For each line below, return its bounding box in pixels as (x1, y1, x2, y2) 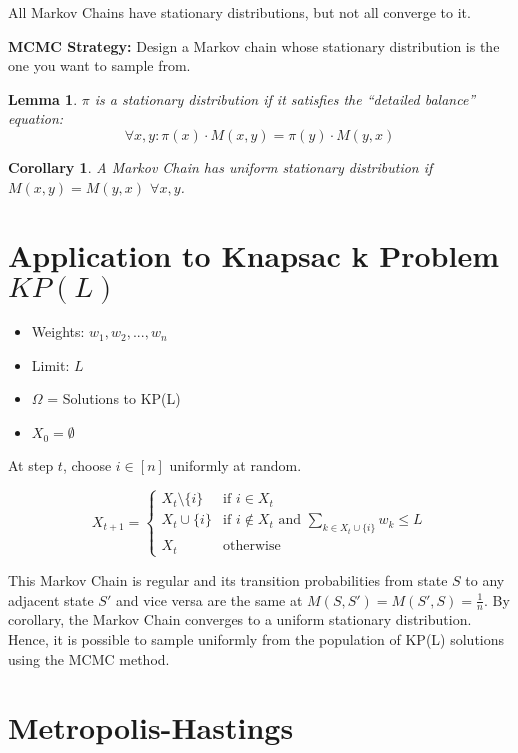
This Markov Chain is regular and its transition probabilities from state (8, 569, 448, 590)
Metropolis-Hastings (8, 707, 294, 748)
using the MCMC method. (8, 648, 170, 669)
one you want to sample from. (8, 55, 191, 76)
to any (465, 569, 505, 590)
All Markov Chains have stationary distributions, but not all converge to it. (8, 2, 471, 22)
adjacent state (8, 589, 94, 610)
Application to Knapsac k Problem (8, 235, 500, 276)
